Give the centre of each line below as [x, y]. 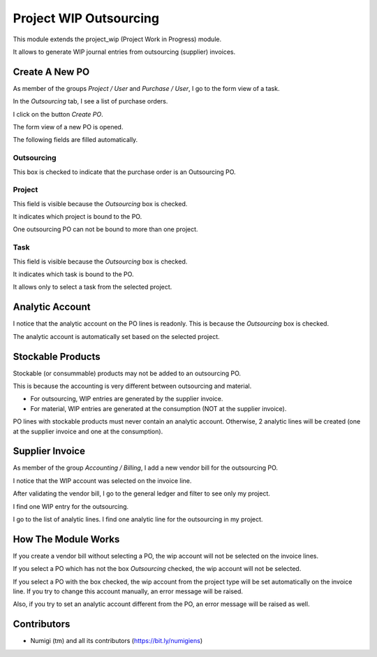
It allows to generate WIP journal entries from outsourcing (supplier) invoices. [124, 52]
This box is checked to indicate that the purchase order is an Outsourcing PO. [125, 172]
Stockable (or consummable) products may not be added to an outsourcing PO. [127, 373]
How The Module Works [66, 539]
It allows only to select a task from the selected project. [93, 287]
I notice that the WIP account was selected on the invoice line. [102, 481]
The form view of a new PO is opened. [68, 127]
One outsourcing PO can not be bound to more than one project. [105, 229]
